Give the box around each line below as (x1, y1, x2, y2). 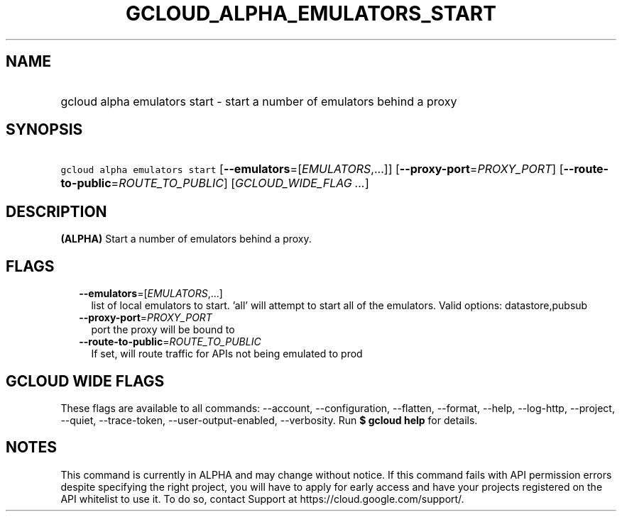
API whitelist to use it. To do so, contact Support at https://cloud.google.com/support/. (60, 492, 464, 505)
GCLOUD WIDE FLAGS (6, 372, 165, 390)
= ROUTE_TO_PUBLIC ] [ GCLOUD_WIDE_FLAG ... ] (111, 176, 369, 191)
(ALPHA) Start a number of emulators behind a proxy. (60, 233, 312, 245)
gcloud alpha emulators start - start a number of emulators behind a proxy (60, 94, 457, 109)
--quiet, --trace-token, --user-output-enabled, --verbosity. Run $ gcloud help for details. (60, 413, 478, 426)
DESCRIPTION (6, 202, 107, 221)
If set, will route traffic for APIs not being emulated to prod (91, 348, 363, 360)
